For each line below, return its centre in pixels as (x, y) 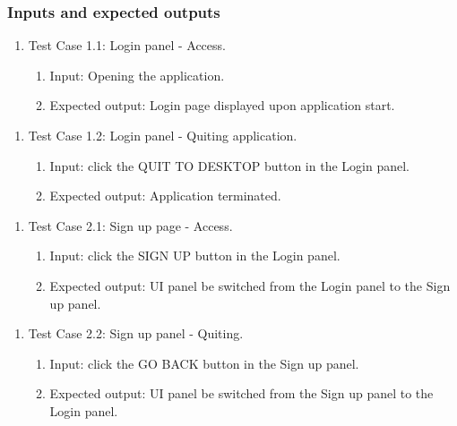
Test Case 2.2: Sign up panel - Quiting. (136, 333)
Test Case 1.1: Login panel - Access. (127, 45)
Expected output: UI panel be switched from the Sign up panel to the (241, 393)
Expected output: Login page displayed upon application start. (222, 105)
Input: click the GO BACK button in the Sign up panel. (204, 363)
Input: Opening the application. (137, 75)
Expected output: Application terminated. (165, 196)
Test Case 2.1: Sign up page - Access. (130, 225)
